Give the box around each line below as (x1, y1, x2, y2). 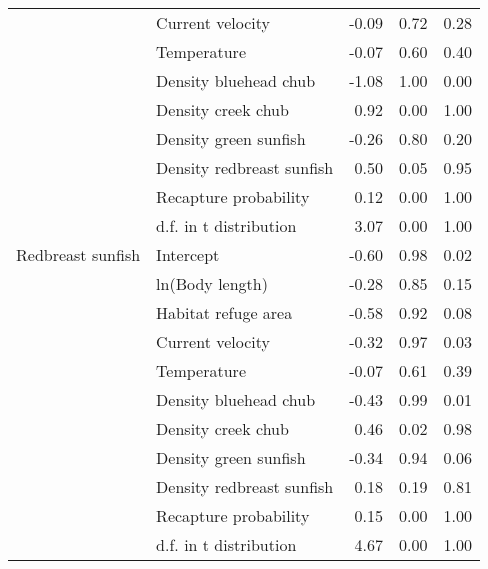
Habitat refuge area (156, 301, 293, 324)
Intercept (156, 243, 220, 266)
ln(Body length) (156, 272, 268, 295)
